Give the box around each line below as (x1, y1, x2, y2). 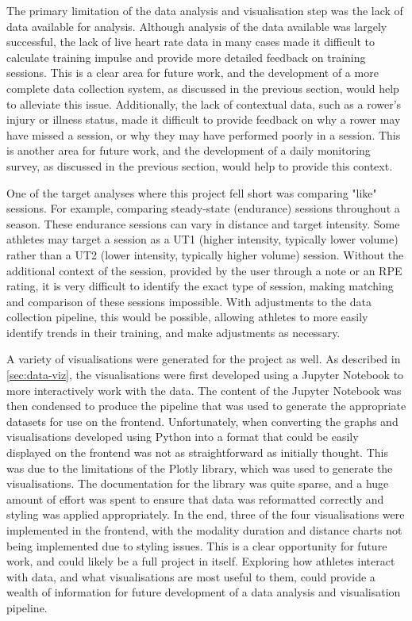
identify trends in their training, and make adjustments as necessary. (6, 324, 341, 340)
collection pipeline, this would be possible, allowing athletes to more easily (6, 309, 368, 325)
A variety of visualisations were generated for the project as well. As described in (6, 351, 401, 367)
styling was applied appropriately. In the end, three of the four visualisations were (6, 506, 405, 523)
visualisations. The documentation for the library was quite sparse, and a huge (6, 475, 389, 492)
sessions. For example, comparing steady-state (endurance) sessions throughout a (6, 200, 400, 217)
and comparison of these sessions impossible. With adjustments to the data (6, 293, 372, 309)
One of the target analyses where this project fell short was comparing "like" (6, 184, 377, 201)
